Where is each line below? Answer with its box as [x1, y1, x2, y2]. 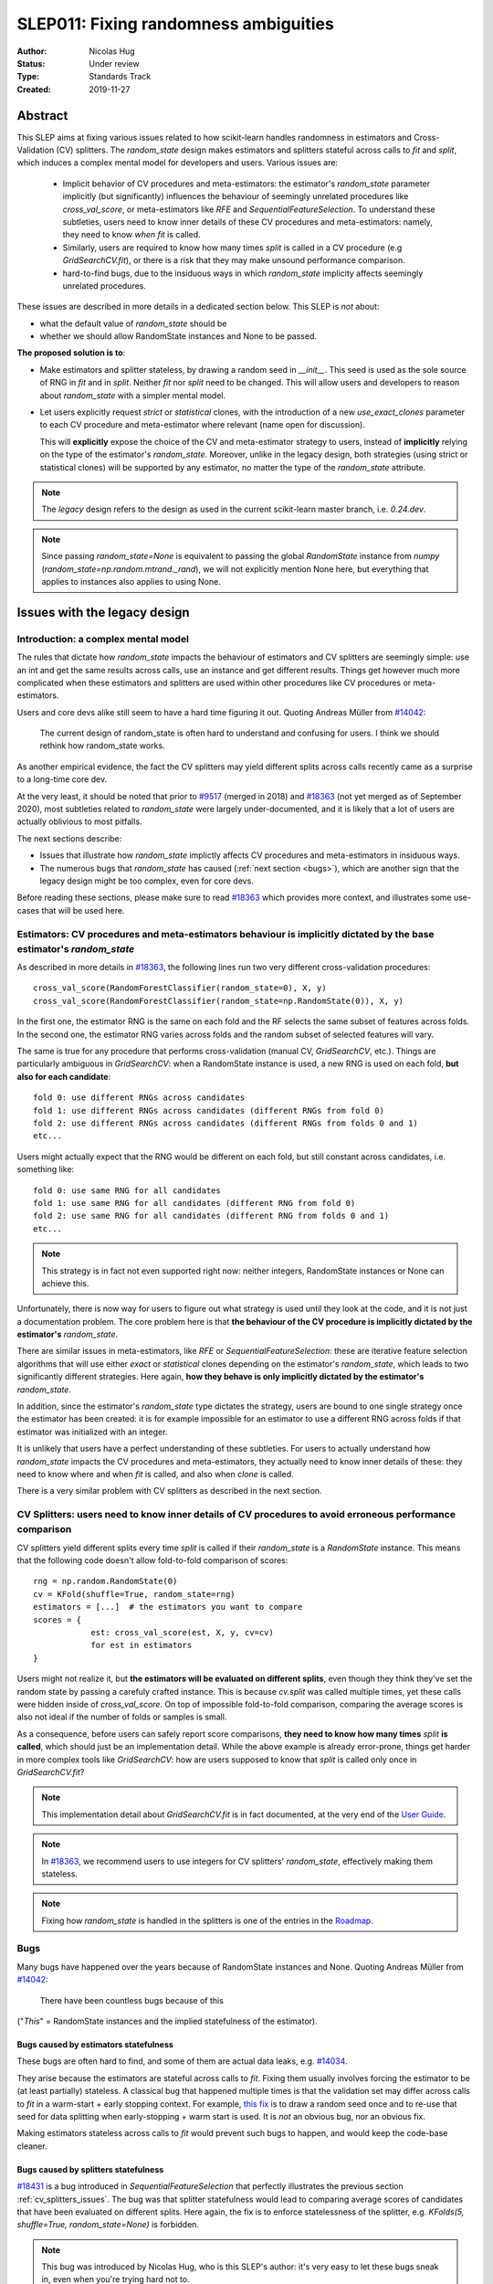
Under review [89, 58, 141, 69]
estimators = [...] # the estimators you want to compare [33, 1602, 303, 1613]
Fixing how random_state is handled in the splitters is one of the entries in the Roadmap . [41, 1915, 373, 1926]
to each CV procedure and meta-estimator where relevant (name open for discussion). [39, 419, 365, 430]
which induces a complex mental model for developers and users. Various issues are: [16, 157, 338, 168]
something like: [16, 1164, 75, 1175]
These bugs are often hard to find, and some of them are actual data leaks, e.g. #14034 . [16, 2056, 348, 2067]
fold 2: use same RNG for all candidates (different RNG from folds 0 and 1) [33, 1211, 390, 1221]
